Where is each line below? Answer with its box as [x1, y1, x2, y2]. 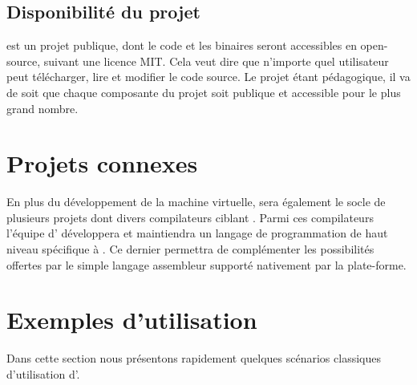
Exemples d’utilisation [6, 303, 257, 336]
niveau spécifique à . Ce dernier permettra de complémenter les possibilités [6, 241, 374, 257]
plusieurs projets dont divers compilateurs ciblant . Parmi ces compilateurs [6, 209, 374, 225]
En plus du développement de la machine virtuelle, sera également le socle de [6, 193, 386, 210]
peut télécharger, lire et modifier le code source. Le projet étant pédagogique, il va [6, 68, 411, 85]
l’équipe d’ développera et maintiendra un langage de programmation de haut [6, 225, 388, 241]
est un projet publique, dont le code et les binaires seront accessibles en [6, 37, 357, 54]
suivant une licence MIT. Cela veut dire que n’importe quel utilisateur [43, 52, 389, 69]
